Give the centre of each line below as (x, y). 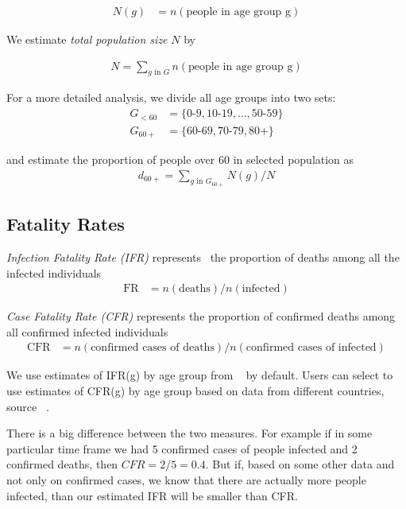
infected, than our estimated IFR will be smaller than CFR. (152, 495)
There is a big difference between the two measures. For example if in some (189, 433)
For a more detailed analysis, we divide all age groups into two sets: (171, 97)
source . (28, 406)
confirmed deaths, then (62, 464)
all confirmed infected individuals (87, 331)
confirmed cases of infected (311, 348)
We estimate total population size (87, 39)
